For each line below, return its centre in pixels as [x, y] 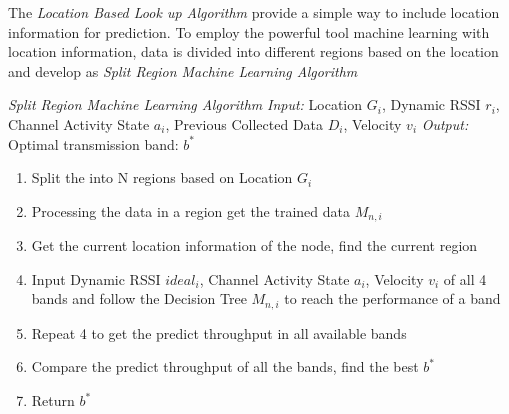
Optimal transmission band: [93, 143]
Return [53, 400]
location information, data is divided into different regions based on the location [253, 51]
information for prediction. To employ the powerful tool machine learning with [249, 31]
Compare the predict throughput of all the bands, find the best [225, 366]
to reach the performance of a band [392, 298]
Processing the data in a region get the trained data [190, 210]
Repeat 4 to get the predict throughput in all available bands [219, 332]
